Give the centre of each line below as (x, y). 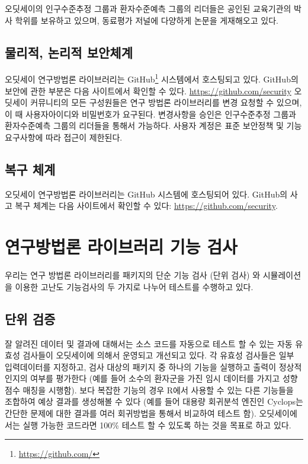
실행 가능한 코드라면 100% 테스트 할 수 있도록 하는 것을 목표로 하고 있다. (157, 425)
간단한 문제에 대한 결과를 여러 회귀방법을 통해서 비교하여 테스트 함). (131, 413)
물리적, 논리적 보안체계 (69, 52)
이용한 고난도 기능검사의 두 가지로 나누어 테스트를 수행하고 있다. (134, 286)
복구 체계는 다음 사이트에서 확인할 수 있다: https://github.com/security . (146, 206)
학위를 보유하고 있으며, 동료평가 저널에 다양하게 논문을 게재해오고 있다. (147, 20)
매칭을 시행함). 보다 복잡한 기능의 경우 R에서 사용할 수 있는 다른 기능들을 (158, 390)
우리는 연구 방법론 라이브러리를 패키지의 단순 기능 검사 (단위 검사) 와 (133, 275)
